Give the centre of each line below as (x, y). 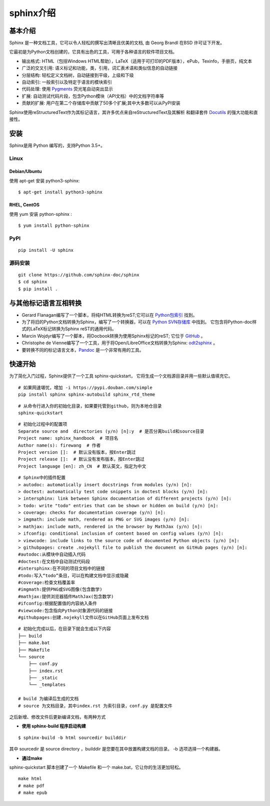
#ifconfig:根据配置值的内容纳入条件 (58, 604)
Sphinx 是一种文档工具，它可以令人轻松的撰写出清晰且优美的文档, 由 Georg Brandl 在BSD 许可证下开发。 (117, 43)
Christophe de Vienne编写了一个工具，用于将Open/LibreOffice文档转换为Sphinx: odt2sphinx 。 (119, 343)
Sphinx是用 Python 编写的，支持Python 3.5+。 (57, 145)
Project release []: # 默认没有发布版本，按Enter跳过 (81, 459)
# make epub (33, 793)
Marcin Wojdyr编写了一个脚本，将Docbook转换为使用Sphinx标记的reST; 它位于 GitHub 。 (113, 336)
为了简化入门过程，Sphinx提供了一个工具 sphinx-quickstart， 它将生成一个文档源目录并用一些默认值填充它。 (121, 376)
